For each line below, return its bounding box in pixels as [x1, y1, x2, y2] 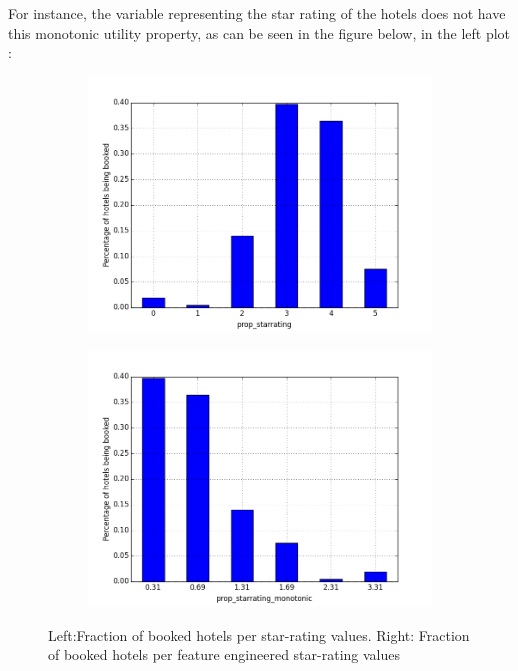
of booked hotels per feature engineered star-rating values [48, 644, 400, 665]
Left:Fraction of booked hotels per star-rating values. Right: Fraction [48, 624, 470, 645]
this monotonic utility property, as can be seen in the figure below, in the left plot [8, 22, 511, 43]
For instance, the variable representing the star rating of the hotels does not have [8, 3, 506, 23]
